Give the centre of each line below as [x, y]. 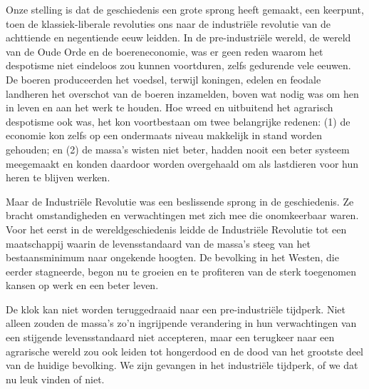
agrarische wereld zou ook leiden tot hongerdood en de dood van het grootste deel [185, 351]
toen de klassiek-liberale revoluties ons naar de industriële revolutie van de [168, 23]
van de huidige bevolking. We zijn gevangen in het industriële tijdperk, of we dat [182, 365]
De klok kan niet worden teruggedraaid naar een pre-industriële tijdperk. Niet [176, 309]
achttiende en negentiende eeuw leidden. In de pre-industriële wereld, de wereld [178, 37]
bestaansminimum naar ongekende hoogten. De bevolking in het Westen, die [172, 257]
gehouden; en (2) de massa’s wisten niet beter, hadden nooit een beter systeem [178, 149]
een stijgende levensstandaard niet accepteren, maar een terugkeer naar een [170, 337]
